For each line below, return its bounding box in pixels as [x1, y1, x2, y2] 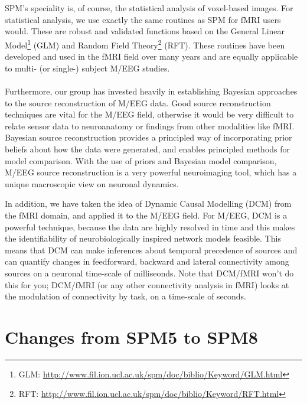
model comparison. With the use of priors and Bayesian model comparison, [5, 154, 277, 167]
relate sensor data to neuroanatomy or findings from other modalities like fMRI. [5, 119, 295, 132]
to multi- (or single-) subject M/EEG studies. [5, 61, 170, 74]
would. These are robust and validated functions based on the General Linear [5, 25, 285, 37]
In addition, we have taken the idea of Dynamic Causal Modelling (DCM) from [5, 197, 292, 210]
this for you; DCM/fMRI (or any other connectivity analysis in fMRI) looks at [5, 278, 289, 291]
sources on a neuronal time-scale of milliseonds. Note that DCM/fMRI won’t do [5, 266, 294, 279]
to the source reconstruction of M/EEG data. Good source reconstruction [5, 96, 271, 109]
